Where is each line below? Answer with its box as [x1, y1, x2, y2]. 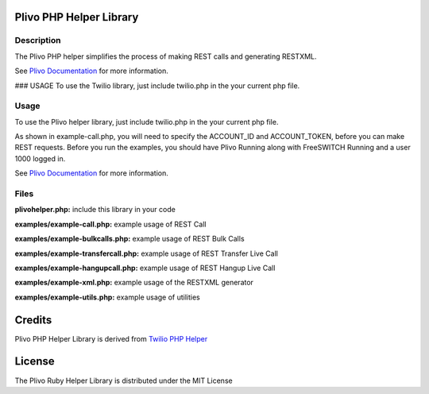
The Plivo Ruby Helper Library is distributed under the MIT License [14, 376, 234, 385]
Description [14, 35, 61, 46]
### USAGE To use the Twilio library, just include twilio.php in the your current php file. [14, 80, 300, 91]
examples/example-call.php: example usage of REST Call [14, 219, 207, 229]
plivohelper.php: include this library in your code [14, 205, 176, 214]
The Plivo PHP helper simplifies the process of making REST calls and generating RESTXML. [14, 52, 317, 61]
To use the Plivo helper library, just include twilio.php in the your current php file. [14, 117, 279, 126]
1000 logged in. [14, 153, 66, 163]
